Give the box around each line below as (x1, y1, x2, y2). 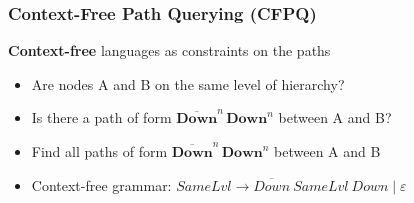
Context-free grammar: (31, 174, 172, 195)
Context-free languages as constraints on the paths (8, 40, 331, 61)
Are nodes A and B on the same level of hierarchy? (31, 73, 345, 94)
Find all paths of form (31, 141, 168, 161)
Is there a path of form (31, 107, 172, 128)
